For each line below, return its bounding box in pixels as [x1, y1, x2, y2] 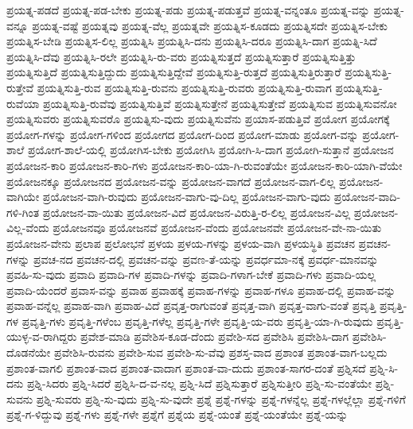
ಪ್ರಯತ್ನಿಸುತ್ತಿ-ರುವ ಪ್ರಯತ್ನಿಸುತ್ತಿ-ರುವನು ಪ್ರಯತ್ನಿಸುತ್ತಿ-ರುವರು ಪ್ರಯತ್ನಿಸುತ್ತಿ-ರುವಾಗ [37, 79, 332, 95]
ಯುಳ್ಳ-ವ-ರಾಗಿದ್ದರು [6, 328, 77, 345]
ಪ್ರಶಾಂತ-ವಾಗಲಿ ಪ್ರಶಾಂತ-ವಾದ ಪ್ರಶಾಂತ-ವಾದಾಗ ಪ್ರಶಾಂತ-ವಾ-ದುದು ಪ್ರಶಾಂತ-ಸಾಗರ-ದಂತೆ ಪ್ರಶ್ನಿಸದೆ [6, 359, 366, 376]
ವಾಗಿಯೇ [6, 188, 40, 205]
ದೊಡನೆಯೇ [6, 344, 51, 361]
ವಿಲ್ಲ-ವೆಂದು [6, 219, 49, 236]
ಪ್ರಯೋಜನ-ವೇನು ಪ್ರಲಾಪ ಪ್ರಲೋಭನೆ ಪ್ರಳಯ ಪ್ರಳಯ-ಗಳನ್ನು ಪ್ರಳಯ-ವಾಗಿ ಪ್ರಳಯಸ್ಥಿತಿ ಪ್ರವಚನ [6, 234, 355, 251]
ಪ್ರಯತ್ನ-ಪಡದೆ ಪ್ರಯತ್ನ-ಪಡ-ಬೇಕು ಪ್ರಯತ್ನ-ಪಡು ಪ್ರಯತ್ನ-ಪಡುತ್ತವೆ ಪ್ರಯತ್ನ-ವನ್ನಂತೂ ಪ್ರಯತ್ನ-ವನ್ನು [6, 2, 370, 17]
